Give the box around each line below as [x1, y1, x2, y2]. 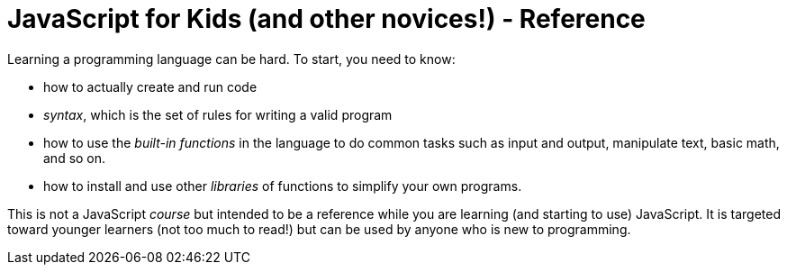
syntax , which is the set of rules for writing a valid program [43, 106, 393, 122]
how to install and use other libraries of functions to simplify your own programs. [43, 177, 522, 194]
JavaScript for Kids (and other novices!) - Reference [7, 4, 646, 34]
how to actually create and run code [43, 78, 258, 95]
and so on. [43, 150, 106, 166]
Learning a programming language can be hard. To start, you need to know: [7, 50, 456, 67]
